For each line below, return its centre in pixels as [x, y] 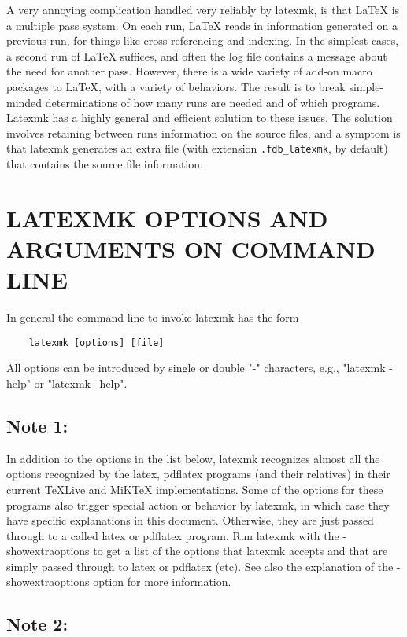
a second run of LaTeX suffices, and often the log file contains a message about [197, 55]
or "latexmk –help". [81, 383]
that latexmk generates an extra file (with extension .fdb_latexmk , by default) [197, 148]
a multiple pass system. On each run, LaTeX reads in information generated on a [202, 25]
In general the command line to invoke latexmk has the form [153, 317]
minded [24, 102]
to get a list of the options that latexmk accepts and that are [240, 551]
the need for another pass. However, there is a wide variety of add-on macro [189, 71]
